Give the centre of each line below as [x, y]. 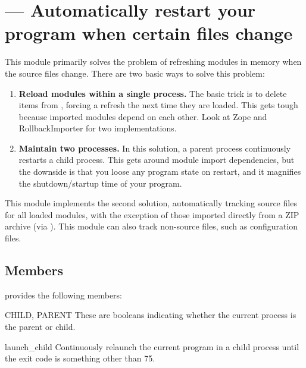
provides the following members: [64, 295]
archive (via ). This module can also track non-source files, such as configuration [152, 226]
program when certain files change [149, 33]
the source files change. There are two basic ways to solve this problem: [135, 73]
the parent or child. [40, 327]
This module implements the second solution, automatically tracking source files [151, 203]
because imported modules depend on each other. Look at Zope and [143, 116]
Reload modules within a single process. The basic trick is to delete [153, 93]
